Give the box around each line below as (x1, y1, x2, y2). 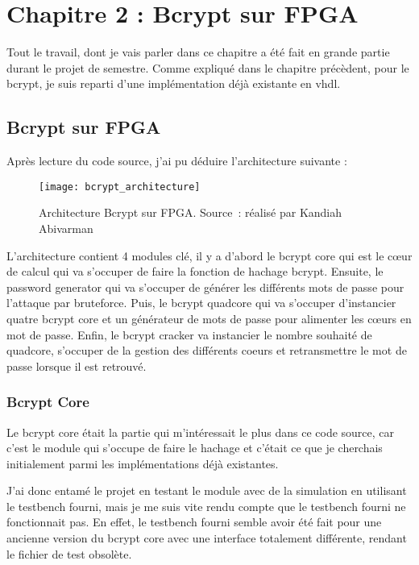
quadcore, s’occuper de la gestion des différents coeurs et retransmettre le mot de (6, 342, 407, 359)
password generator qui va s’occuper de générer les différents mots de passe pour (6, 278, 404, 295)
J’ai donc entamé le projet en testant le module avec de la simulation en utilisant (6, 482, 407, 499)
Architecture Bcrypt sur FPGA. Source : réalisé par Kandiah (39, 204, 342, 221)
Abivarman (39, 219, 93, 236)
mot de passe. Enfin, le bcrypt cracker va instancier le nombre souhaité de (6, 326, 372, 343)
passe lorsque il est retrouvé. (6, 357, 147, 374)
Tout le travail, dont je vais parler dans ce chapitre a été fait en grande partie (6, 44, 390, 60)
